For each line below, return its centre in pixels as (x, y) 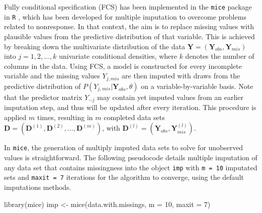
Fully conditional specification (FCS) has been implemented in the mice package (128, 7)
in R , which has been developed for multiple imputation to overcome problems (125, 16)
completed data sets (134, 117)
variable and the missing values (52, 76)
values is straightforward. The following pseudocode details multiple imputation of (131, 157)
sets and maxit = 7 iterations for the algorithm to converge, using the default (124, 177)
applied (15, 117)
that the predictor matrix (43, 97)
